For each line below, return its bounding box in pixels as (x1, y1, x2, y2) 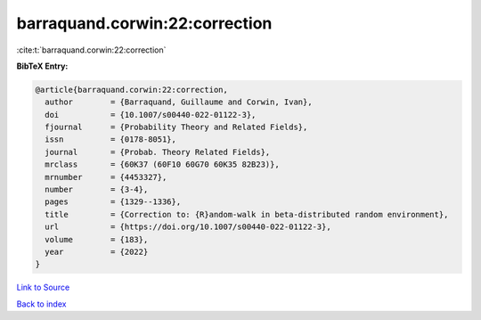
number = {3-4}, (45, 185, 149, 195)
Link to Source (16, 282, 70, 293)
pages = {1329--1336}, (45, 197, 182, 207)
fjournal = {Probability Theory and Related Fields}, (45, 122, 308, 133)
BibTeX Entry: (16, 61, 69, 71)
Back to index (16, 299, 67, 309)
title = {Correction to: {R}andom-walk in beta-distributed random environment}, (45, 209, 449, 219)
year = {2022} (45, 247, 149, 257)
